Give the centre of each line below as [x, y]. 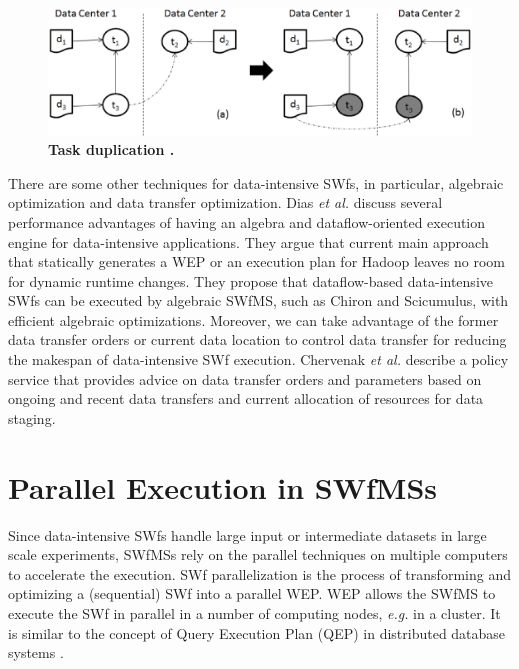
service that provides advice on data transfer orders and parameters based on [245, 378]
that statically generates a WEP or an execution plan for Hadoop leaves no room [256, 261]
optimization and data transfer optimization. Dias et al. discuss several [225, 202]
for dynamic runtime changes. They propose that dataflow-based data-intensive [250, 280]
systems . [36, 652]
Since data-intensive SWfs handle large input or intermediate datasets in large [247, 534]
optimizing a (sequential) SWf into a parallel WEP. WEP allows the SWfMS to [252, 593]
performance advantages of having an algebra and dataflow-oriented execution [247, 221]
